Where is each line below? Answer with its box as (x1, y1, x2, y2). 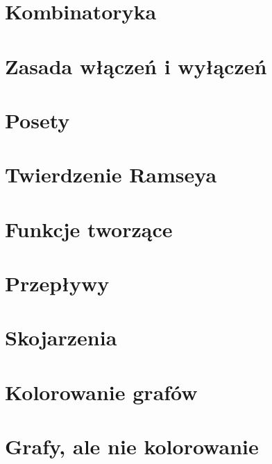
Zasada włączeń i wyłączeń (5, 51, 267, 80)
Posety (5, 105, 70, 134)
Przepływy (5, 269, 110, 298)
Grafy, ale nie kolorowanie (5, 432, 259, 461)
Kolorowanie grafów (5, 377, 198, 406)
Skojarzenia (5, 323, 117, 352)
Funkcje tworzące (5, 214, 173, 243)
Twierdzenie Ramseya (5, 160, 217, 189)
